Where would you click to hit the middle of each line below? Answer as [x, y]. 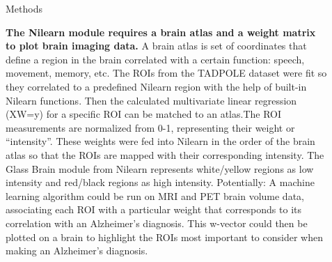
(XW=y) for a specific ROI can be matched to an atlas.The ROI [144, 114]
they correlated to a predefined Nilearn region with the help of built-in [156, 86]
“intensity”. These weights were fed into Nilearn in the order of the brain [160, 141]
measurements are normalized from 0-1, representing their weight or [150, 127]
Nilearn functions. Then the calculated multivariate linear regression [151, 100]
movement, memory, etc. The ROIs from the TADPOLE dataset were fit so [166, 73]
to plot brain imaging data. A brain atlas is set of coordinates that [156, 46]
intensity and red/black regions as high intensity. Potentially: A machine [160, 182]
